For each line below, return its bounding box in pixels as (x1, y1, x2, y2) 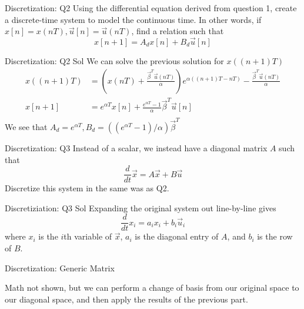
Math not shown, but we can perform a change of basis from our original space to (5, 281, 299, 294)
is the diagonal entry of (135, 230, 219, 242)
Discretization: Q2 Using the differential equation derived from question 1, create (5, 2, 297, 14)
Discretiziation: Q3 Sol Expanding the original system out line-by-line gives (5, 201, 276, 214)
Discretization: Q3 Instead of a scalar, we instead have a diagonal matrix (5, 141, 268, 154)
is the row (257, 230, 293, 242)
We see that (5, 120, 48, 132)
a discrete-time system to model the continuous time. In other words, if (5, 13, 262, 25)
